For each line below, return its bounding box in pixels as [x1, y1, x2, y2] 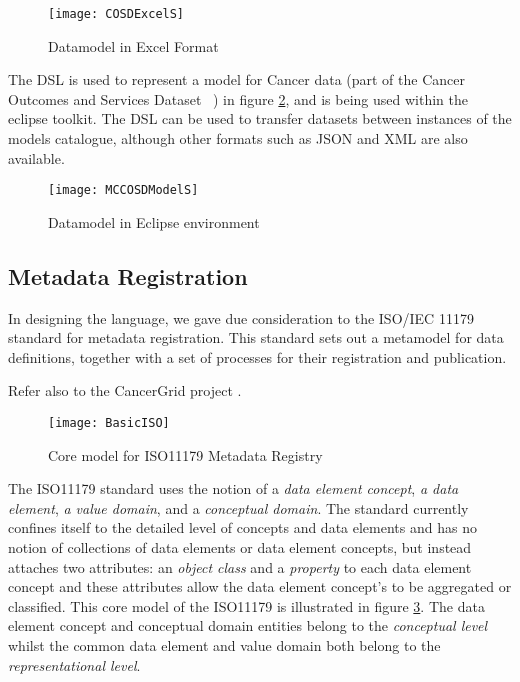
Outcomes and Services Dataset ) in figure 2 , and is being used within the [8, 88, 468, 109]
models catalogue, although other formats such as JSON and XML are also [8, 128, 468, 149]
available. [8, 147, 65, 168]
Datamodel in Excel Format [48, 35, 219, 56]
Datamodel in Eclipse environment [48, 211, 260, 232]
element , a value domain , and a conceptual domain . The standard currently [8, 497, 469, 518]
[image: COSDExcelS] [48, 7, 185, 21]
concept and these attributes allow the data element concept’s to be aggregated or [8, 576, 512, 597]
